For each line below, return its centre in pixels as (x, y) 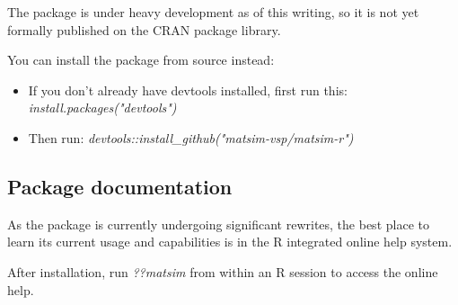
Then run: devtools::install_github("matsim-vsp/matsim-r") (191, 137)
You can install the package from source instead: (141, 60)
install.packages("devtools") (102, 108)
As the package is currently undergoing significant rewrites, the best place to (218, 224)
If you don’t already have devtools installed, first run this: (188, 90)
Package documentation (120, 186)
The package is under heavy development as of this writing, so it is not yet (213, 12)
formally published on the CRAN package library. (144, 29)
